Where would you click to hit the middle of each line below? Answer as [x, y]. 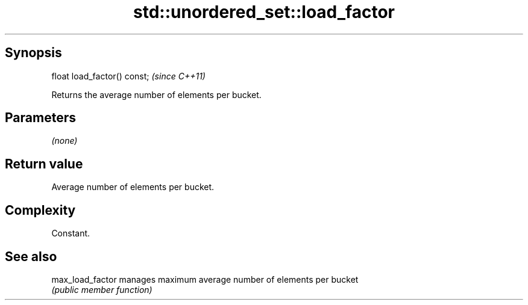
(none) [64, 141]
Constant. [71, 233]
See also [31, 256]
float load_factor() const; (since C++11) [128, 76]
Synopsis [33, 53]
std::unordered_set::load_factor [264, 12]
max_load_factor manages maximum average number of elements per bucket [205, 279]
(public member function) [102, 289]
